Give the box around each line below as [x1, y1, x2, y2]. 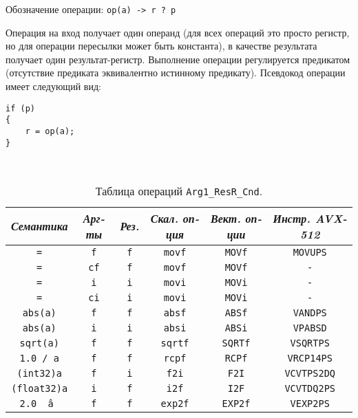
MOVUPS [293, 246, 327, 258]
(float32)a [11, 382, 68, 394]
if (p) [6, 103, 35, 113]
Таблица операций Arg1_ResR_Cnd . [95, 182, 263, 199]
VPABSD [293, 322, 327, 333]
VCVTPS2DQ [284, 367, 336, 379]
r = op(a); [25, 126, 75, 136]
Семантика [11, 218, 68, 234]
